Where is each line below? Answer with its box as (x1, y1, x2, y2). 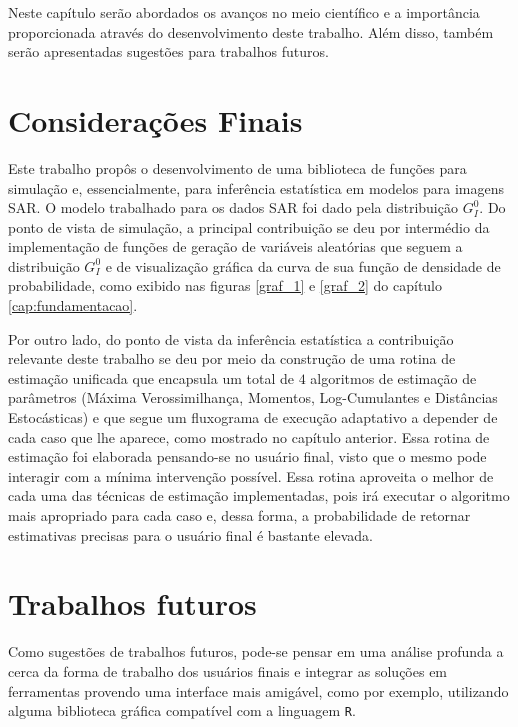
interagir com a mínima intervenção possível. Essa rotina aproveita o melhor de (8, 465, 494, 486)
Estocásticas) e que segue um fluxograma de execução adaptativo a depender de (8, 407, 498, 428)
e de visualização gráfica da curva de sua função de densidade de (105, 255, 501, 276)
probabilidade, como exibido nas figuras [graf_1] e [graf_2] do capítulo (8, 275, 443, 296)
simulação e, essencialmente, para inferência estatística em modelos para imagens (8, 177, 505, 198)
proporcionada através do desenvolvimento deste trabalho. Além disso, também (8, 21, 494, 42)
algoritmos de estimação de (310, 367, 477, 388)
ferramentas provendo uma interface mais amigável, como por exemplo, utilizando (8, 680, 509, 701)
